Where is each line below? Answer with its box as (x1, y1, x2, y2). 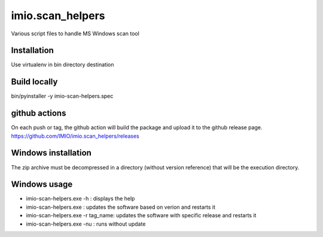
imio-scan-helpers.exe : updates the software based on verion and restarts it (26, 203, 215, 211)
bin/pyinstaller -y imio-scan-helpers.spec (11, 93, 114, 100)
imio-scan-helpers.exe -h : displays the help (26, 195, 135, 202)
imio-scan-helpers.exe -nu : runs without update (26, 220, 146, 227)
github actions (11, 108, 66, 118)
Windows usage (11, 180, 73, 190)
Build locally (11, 77, 58, 87)
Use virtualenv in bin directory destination (11, 61, 114, 68)
